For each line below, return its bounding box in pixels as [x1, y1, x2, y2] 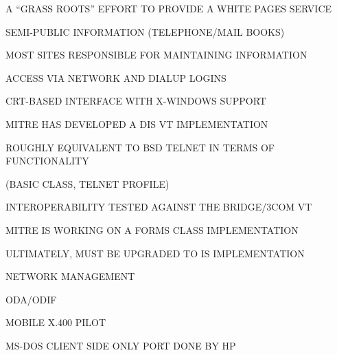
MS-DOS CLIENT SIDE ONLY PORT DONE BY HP [5, 338, 236, 352]
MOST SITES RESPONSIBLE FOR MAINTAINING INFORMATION [5, 47, 307, 62]
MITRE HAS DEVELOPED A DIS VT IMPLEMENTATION [5, 116, 268, 131]
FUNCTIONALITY [5, 153, 89, 168]
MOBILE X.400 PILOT [5, 315, 106, 330]
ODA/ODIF [5, 292, 57, 306]
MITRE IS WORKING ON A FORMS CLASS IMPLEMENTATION [5, 222, 299, 237]
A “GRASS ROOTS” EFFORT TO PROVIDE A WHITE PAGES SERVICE [5, 1, 332, 15]
